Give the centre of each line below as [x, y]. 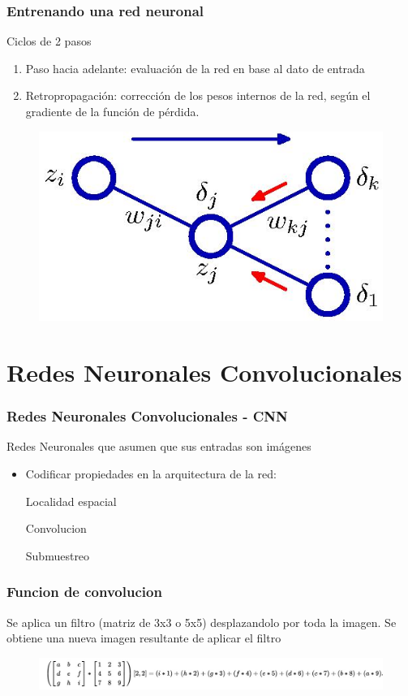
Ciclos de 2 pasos [49, 41]
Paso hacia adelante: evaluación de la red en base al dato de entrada [195, 68]
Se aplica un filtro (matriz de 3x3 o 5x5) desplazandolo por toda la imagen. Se [202, 622]
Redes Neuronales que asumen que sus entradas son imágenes [159, 446]
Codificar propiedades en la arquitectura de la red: [151, 473]
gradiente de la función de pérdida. [112, 111]
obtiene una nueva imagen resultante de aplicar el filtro [144, 638]
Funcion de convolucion [84, 592]
